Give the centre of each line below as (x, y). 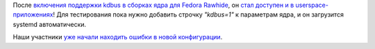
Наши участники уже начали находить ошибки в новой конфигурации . (118, 37)
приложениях (33, 14)
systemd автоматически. (50, 24)
